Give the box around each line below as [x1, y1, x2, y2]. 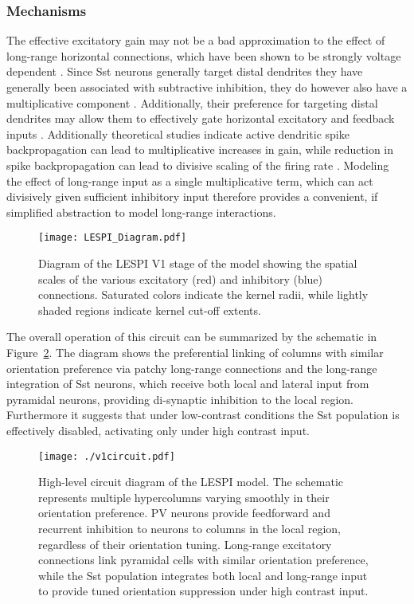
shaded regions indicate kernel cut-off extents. [38, 301, 261, 318]
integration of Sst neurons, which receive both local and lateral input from [6, 375, 369, 392]
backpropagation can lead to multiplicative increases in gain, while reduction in [6, 141, 394, 158]
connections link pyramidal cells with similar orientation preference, [38, 551, 369, 568]
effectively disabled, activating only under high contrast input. [6, 422, 310, 438]
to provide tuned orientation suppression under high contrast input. [38, 582, 369, 599]
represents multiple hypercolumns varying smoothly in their [38, 488, 330, 505]
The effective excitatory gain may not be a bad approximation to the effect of [6, 32, 385, 49]
